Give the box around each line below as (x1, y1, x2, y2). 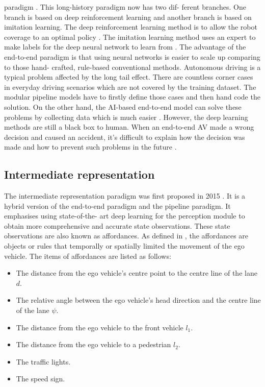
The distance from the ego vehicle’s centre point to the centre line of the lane (16, 268, 257, 278)
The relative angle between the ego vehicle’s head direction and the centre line (16, 295, 261, 305)
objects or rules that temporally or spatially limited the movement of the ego (4, 240, 245, 251)
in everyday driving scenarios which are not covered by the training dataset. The (4, 81, 256, 92)
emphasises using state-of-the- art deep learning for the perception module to (4, 210, 245, 221)
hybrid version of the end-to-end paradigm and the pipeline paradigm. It (4, 200, 231, 211)
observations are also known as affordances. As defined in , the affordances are (4, 230, 249, 241)
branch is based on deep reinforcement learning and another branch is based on (4, 11, 252, 22)
